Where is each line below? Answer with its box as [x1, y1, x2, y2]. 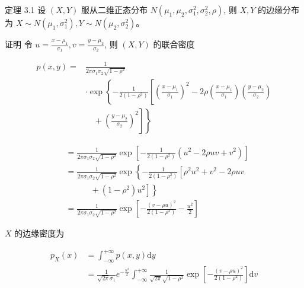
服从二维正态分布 [81, 4, 148, 15]
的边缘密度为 [14, 227, 65, 239]
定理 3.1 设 [5, 4, 46, 15]
